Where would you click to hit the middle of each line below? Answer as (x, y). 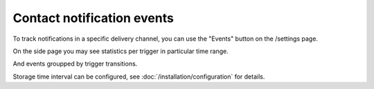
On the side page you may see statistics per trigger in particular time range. (121, 51)
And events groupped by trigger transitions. (75, 64)
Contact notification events (93, 18)
